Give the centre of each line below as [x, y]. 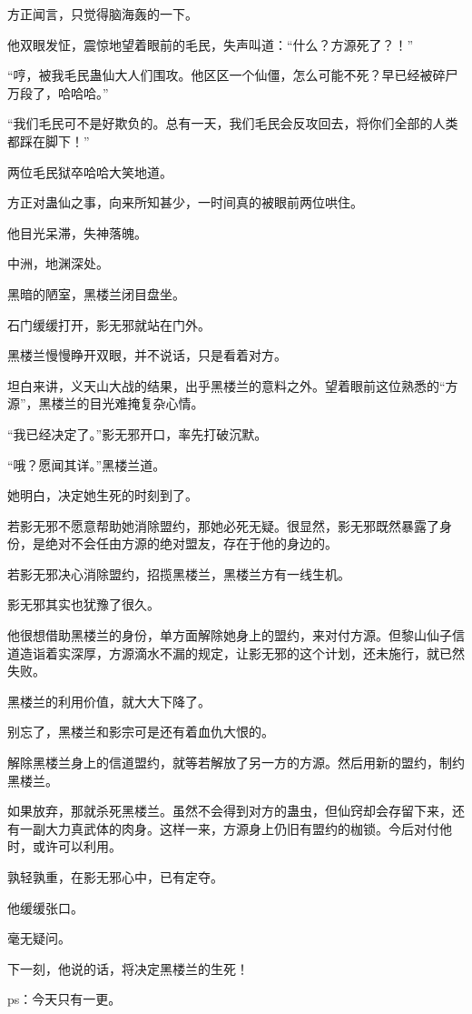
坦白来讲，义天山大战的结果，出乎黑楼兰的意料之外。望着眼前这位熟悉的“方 [233, 385]
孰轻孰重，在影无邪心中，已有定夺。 [115, 877]
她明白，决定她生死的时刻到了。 [103, 495]
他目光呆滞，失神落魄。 [77, 232]
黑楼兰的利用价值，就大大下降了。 [109, 701]
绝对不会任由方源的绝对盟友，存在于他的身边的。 [191, 543]
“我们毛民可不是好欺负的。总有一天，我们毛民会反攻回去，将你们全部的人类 [233, 123]
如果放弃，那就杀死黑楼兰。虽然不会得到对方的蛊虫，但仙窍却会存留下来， [230, 811]
